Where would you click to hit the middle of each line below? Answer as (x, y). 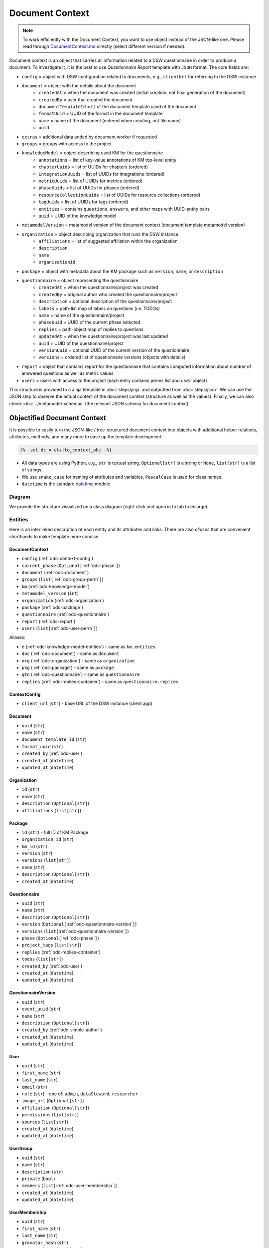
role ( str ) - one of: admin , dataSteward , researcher (80, 1094)
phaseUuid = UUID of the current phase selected (89, 322)
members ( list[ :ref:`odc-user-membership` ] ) (70, 1186)
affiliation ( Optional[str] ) (56, 1108)
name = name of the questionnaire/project (81, 315)
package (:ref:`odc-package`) (52, 607)
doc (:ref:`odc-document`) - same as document (70, 653)
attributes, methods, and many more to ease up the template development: (86, 436)
